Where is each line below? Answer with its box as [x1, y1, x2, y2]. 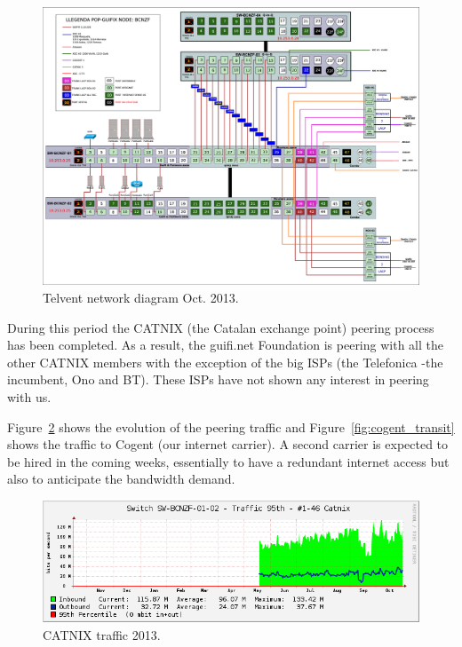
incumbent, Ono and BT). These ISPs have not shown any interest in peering [7, 370, 429, 389]
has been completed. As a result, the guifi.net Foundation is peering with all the [7, 335, 443, 354]
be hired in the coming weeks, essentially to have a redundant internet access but [7, 452, 450, 470]
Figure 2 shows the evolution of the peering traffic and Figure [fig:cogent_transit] [7, 417, 455, 436]
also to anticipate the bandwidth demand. [7, 469, 235, 488]
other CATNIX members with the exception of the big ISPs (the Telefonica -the [7, 352, 443, 371]
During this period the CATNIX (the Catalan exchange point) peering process [7, 318, 434, 336]
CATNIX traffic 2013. [43, 625, 161, 643]
